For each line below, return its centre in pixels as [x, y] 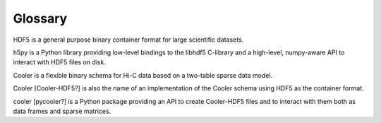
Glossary [40, 18]
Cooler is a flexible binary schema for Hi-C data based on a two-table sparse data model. [143, 75]
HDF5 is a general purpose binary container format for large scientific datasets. [128, 40]
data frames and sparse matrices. [62, 111]
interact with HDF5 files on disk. [59, 62]
